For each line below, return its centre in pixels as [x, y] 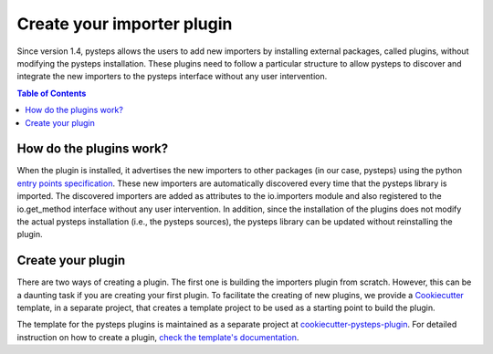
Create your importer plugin [125, 24]
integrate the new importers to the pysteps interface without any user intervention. [172, 77]
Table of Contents [52, 93]
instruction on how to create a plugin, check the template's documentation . [158, 337]
